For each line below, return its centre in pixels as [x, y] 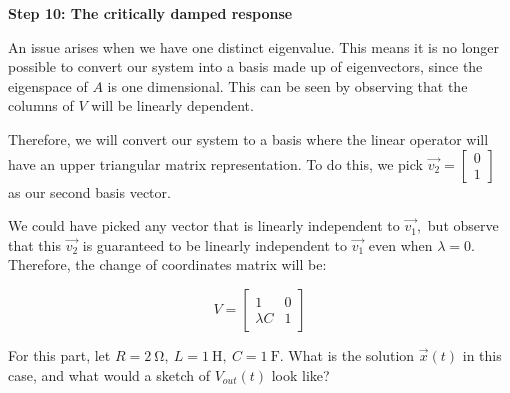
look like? [300, 374]
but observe [463, 225]
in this [482, 354]
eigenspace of [48, 85]
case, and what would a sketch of [109, 374]
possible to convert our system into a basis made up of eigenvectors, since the [245, 66]
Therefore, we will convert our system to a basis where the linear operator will [248, 138]
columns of [41, 105]
